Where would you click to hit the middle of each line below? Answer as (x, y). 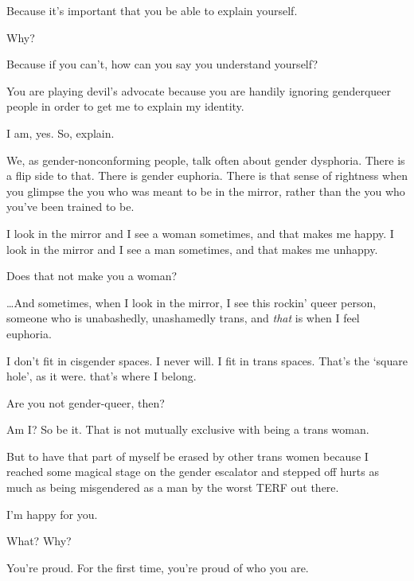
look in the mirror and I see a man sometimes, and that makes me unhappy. (192, 249)
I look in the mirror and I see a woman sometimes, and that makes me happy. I (200, 233)
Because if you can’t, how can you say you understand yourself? (162, 64)
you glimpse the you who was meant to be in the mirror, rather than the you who (206, 191)
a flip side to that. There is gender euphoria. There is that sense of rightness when (207, 175)
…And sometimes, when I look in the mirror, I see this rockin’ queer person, (191, 302)
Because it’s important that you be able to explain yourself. (152, 10)
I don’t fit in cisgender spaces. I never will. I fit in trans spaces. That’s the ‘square (207, 360)
